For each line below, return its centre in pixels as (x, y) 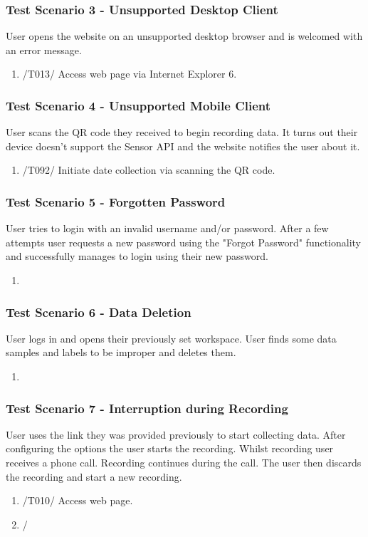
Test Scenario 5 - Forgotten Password (116, 201)
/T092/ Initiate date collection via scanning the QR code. (149, 170)
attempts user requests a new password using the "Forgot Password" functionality (184, 242)
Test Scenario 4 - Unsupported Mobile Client (138, 105)
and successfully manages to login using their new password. (137, 256)
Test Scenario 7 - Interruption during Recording (147, 408)
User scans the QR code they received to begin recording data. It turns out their (182, 132)
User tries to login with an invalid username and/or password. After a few (167, 228)
